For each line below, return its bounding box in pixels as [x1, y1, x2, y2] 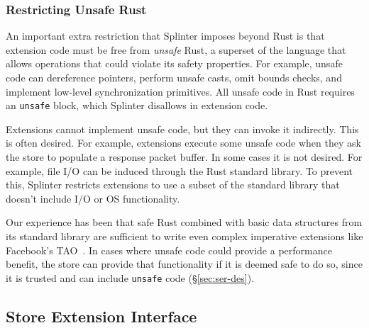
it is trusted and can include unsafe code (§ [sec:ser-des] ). [6, 270, 255, 285]
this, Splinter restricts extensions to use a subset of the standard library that [6, 177, 340, 192]
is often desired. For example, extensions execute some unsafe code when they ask [6, 135, 361, 150]
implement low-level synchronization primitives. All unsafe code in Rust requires [6, 84, 355, 98]
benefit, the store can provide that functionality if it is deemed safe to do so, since [6, 256, 363, 271]
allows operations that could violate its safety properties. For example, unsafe [6, 56, 343, 71]
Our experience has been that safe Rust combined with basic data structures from [6, 215, 363, 230]
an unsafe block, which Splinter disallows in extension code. [6, 98, 268, 113]
